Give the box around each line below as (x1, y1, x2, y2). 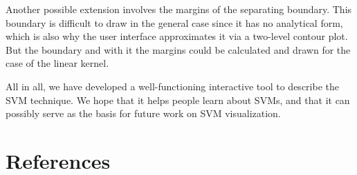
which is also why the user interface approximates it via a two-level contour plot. (6, 29, 348, 43)
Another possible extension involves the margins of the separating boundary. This (6, 2, 352, 16)
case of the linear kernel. (6, 56, 109, 70)
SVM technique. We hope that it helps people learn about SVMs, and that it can (6, 92, 350, 107)
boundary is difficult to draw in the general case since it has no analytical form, (6, 15, 343, 30)
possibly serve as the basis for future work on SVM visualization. (6, 106, 281, 121)
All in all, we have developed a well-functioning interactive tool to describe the (6, 79, 339, 93)
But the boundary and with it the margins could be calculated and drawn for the (6, 42, 351, 56)
